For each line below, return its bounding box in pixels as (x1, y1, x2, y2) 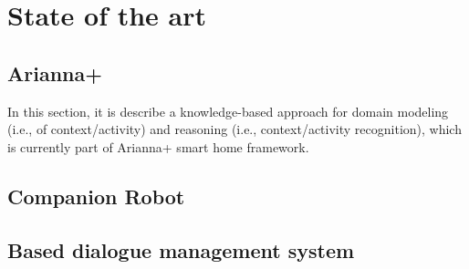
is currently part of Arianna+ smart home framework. (7, 137, 309, 156)
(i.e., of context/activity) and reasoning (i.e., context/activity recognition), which (7, 119, 462, 139)
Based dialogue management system (7, 235, 355, 264)
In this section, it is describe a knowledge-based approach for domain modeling (7, 101, 449, 120)
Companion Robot (7, 181, 185, 210)
